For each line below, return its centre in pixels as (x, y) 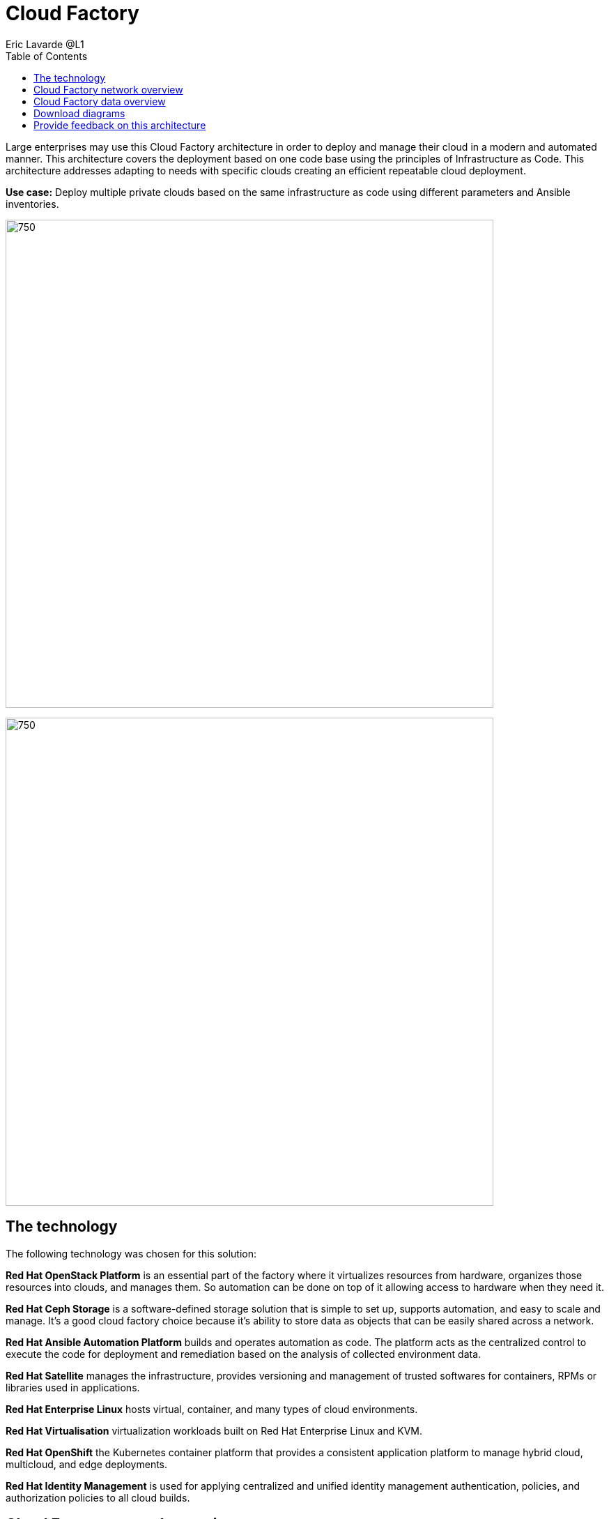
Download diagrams (79, 113)
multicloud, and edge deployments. (87, 1464)
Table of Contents (47, 56)
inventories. (32, 204)
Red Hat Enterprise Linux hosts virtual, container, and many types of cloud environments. (212, 1409)
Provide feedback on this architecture (120, 125)
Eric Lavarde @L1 (45, 44)
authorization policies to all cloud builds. (98, 1497)
